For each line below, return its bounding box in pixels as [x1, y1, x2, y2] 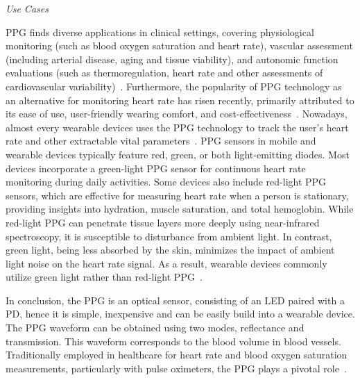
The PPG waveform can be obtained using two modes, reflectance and [6, 320, 305, 335]
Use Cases [6, 1, 49, 15]
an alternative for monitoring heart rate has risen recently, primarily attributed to [6, 92, 354, 107]
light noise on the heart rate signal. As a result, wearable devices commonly [6, 256, 327, 270]
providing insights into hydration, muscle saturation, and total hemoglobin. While [6, 201, 354, 216]
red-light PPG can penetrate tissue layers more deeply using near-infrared [6, 215, 320, 229]
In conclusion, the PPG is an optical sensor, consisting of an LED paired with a [6, 292, 345, 307]
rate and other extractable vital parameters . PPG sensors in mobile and [6, 133, 316, 148]
